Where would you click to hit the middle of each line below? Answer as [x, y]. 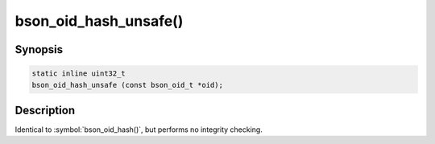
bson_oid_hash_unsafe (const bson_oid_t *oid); [127, 85]
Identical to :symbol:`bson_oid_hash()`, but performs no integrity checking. [139, 130]
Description [45, 110]
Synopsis [39, 49]
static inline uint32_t [79, 74]
